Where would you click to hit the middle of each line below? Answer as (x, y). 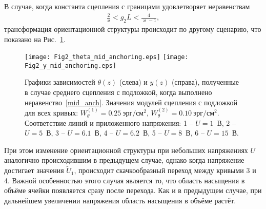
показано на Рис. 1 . (35, 39)
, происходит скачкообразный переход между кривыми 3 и (165, 170)
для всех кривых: (52, 113)
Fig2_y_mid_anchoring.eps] (70, 65)
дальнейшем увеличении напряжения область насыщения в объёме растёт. (120, 201)
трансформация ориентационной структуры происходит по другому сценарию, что (133, 28)
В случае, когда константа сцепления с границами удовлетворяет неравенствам (127, 6)
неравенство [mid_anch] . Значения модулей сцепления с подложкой (131, 102)
